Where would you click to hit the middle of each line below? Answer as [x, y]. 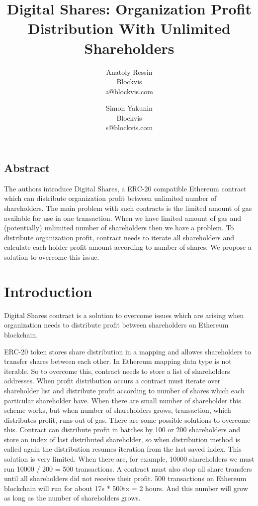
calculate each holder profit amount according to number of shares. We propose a [128, 247]
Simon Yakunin [129, 108]
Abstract [27, 168]
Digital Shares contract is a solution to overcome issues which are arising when [124, 315]
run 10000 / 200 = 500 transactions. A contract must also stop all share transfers [128, 468]
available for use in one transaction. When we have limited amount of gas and [123, 218]
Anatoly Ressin [129, 72]
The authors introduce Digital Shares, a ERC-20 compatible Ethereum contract [125, 188]
